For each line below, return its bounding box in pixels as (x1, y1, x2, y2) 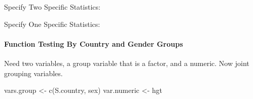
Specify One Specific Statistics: (4, 18, 100, 29)
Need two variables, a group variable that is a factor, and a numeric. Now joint (4, 57, 249, 68)
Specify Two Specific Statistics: (4, 2, 100, 12)
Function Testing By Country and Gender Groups (4, 38, 183, 49)
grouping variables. (4, 68, 63, 78)
